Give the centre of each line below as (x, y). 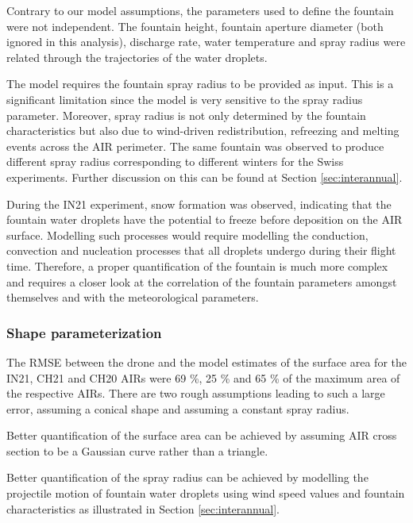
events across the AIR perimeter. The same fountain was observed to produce (195, 146)
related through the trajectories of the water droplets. (137, 57)
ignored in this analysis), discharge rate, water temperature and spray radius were (206, 42)
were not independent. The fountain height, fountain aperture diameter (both (195, 26)
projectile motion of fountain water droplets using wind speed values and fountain (206, 493)
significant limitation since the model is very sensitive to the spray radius (185, 99)
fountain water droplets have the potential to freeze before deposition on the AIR (205, 219)
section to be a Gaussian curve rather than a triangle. (137, 450)
